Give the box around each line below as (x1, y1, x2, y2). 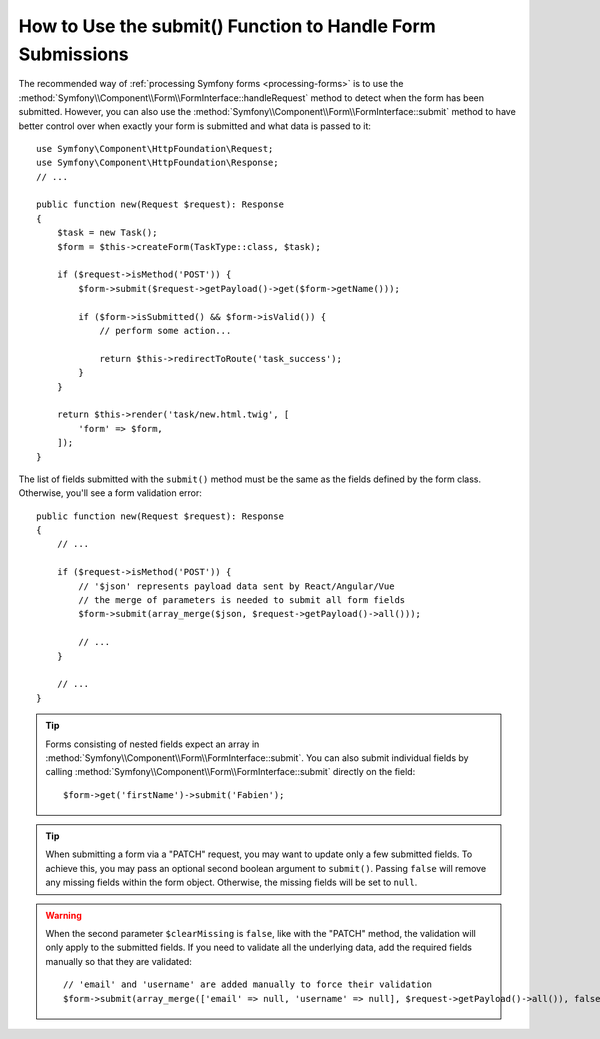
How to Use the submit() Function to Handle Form (18, 15, 437, 37)
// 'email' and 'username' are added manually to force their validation (63, 979, 433, 990)
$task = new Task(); (56, 227, 158, 239)
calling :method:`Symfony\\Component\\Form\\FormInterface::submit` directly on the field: (45, 766, 416, 778)
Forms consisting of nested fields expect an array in (45, 738, 260, 750)
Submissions (18, 43, 129, 65)
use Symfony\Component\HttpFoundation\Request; (36, 143, 274, 154)
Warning (45, 909, 82, 921)
